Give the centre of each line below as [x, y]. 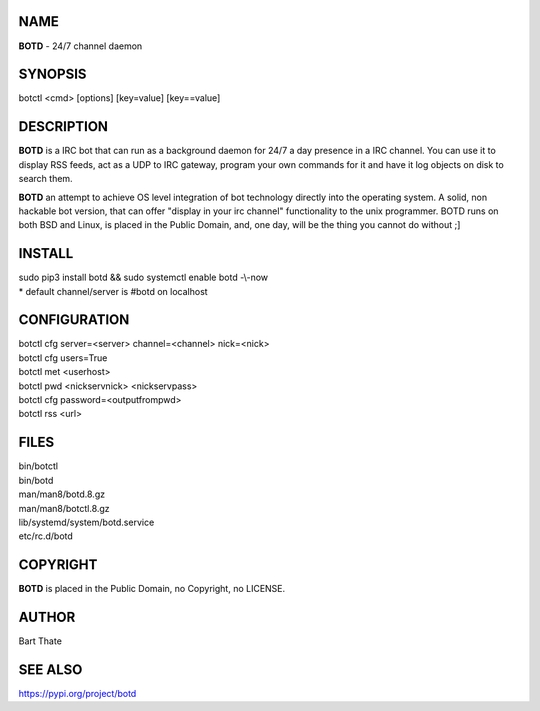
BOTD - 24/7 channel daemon [80, 46]
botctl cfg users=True [63, 357]
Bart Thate [40, 641]
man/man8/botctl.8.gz [64, 508]
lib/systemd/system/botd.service [86, 522]
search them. [46, 179]
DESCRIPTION [63, 126]
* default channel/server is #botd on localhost [113, 291]
